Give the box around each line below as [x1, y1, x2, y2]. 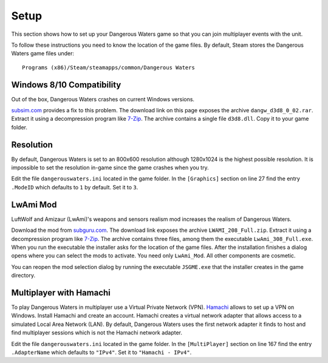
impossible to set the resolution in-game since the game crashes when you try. [11, 164, 209, 171]
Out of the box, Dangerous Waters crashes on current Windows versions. [11, 95, 194, 103]
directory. [11, 272, 36, 279]
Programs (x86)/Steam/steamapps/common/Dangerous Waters [22, 64, 196, 71]
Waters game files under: [11, 50, 74, 57]
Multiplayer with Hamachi [11, 287, 111, 297]
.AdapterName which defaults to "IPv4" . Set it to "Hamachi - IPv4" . [11, 348, 192, 356]
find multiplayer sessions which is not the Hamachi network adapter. [11, 329, 182, 336]
